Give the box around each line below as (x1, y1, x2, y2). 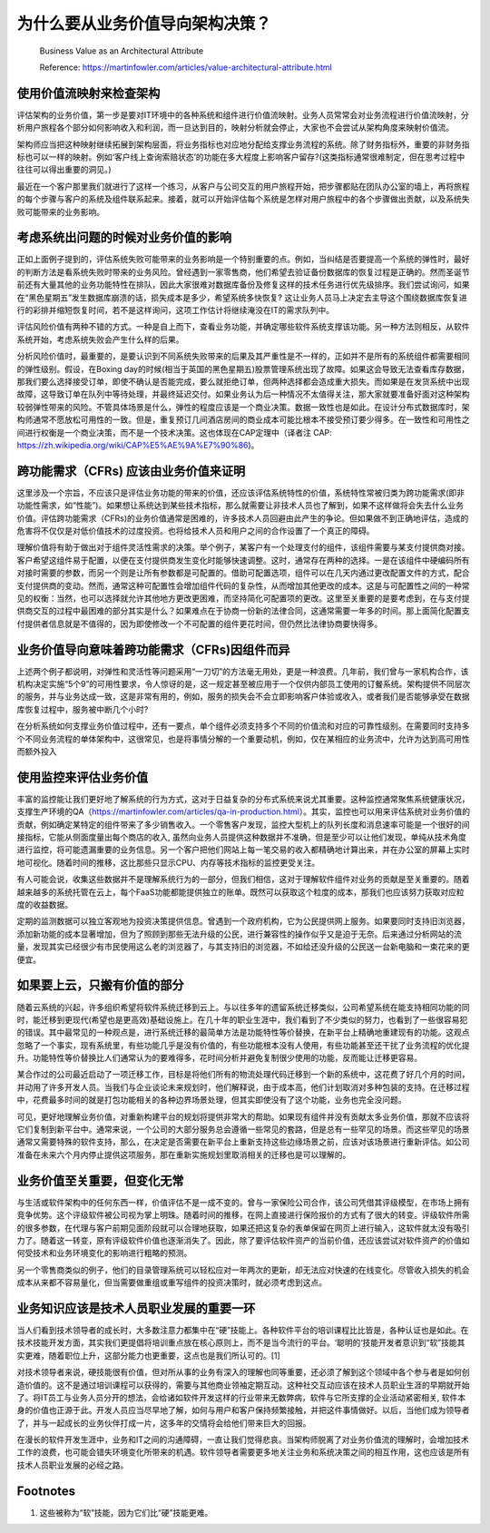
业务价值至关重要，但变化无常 (16, 1173, 184, 1188)
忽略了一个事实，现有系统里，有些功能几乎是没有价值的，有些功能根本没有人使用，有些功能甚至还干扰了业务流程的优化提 (16, 1039, 470, 1050)
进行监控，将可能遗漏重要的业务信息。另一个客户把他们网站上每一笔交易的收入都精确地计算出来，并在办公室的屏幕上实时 (16, 844, 470, 855)
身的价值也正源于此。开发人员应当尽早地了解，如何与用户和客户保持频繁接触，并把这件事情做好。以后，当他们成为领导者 (16, 1405, 470, 1416)
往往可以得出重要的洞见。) (16, 164, 113, 175)
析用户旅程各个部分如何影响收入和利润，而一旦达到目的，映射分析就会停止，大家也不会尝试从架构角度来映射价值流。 (16, 123, 454, 133)
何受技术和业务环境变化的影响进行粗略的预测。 (16, 1248, 192, 1259)
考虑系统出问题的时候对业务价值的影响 (16, 230, 231, 245)
